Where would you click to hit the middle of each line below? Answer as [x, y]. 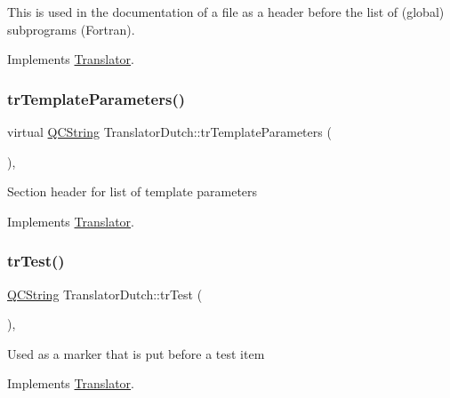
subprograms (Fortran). [71, 29]
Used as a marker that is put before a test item [136, 353]
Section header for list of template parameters [133, 191]
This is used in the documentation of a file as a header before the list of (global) [226, 12]
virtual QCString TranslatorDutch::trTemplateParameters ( [169, 131]
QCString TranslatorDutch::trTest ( [105, 294]
